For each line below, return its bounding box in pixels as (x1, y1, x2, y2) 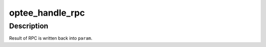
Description (9, 22, 49, 30)
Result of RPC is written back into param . (9, 35, 93, 41)
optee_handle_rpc (9, 7, 85, 18)
